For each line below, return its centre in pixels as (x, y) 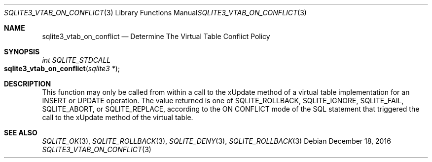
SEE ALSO (21, 133)
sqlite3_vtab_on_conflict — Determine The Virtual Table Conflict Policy (156, 36)
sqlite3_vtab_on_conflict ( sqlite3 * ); (62, 68)
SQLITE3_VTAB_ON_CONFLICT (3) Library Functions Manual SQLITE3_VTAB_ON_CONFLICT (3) (155, 13)
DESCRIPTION (28, 84)
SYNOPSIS (22, 52)
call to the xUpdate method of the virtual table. (118, 117)
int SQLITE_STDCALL (76, 60)
